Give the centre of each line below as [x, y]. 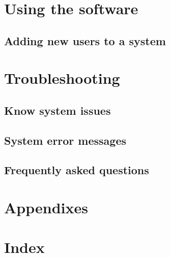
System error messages [65, 140]
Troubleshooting [62, 78]
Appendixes [46, 207]
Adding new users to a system [85, 40]
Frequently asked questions [77, 170]
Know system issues [58, 110]
